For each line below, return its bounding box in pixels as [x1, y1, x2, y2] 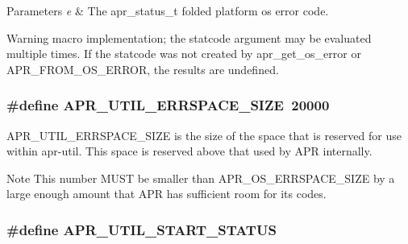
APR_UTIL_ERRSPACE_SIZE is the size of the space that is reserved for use [6, 126, 402, 143]
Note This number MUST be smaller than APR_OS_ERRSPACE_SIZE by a [6, 169, 395, 186]
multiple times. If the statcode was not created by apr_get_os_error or [6, 45, 361, 62]
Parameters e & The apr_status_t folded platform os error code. [6, 2, 329, 19]
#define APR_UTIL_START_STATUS [6, 219, 277, 239]
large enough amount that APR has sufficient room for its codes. [6, 185, 327, 202]
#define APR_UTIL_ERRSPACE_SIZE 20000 [6, 95, 330, 115]
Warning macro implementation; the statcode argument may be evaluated [6, 29, 372, 46]
